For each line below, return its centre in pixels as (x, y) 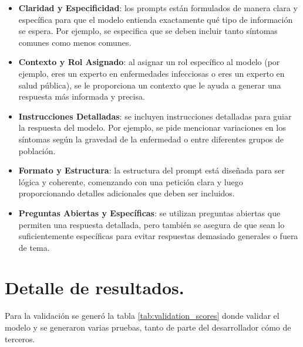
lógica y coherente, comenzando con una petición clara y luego (131, 181)
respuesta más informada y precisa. (82, 96)
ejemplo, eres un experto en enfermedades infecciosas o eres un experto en (151, 73)
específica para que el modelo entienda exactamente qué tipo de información (156, 19)
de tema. (34, 247)
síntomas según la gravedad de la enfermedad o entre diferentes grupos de (151, 139)
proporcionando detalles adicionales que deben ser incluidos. (127, 193)
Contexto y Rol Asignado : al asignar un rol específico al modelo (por (149, 62)
